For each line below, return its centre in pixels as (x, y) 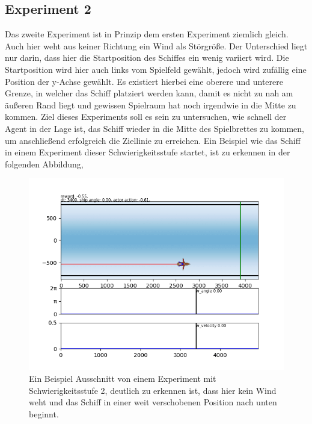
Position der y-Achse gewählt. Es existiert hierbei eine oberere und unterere (144, 81)
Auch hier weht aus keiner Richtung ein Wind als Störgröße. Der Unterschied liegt (156, 45)
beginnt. (44, 413)
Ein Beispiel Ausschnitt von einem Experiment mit (123, 378)
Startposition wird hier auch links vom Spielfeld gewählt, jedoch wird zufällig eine (156, 69)
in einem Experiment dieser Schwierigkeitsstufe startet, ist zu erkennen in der (148, 152)
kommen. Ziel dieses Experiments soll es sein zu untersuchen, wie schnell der (146, 117)
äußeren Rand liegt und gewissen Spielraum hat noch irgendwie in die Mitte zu (151, 104)
